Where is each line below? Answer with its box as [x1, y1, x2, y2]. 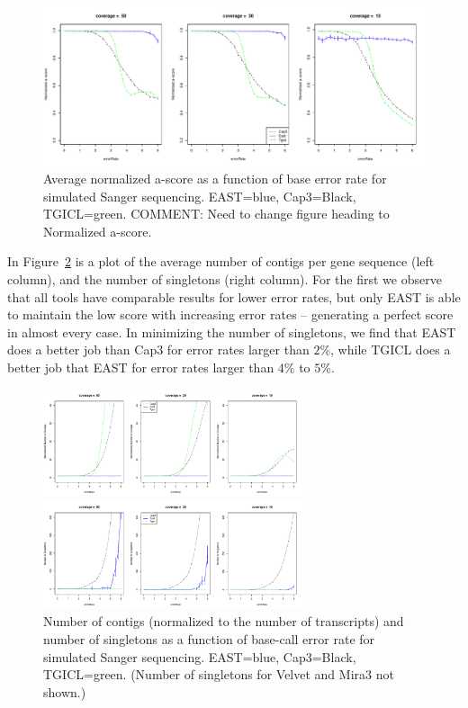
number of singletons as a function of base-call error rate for [43, 629, 375, 648]
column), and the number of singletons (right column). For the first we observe [7, 269, 442, 288]
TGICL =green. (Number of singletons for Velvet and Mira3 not [43, 665, 394, 684]
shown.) [43, 682, 86, 701]
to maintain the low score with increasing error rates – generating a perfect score [7, 305, 454, 324]
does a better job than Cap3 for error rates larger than [7, 340, 310, 359]
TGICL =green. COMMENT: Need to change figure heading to [43, 204, 390, 223]
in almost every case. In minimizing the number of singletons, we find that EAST [7, 322, 456, 341]
